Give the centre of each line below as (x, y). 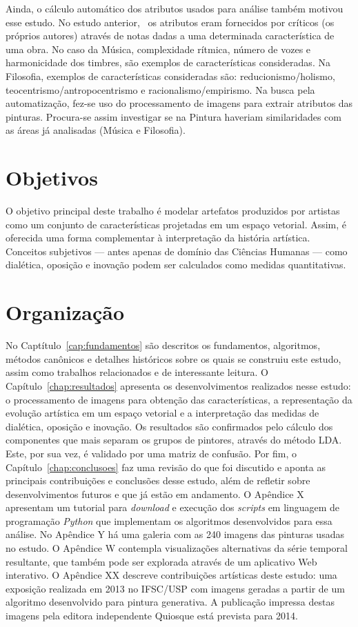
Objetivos (52, 178)
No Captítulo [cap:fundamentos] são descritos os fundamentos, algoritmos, (163, 345)
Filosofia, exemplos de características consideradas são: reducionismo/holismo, (170, 76)
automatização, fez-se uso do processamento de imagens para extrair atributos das (179, 103)
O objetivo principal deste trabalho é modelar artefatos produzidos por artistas (173, 211)
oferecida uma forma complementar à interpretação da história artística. (158, 238)
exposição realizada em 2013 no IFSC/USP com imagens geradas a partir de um (175, 588)
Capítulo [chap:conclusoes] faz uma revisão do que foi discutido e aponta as (166, 467)
